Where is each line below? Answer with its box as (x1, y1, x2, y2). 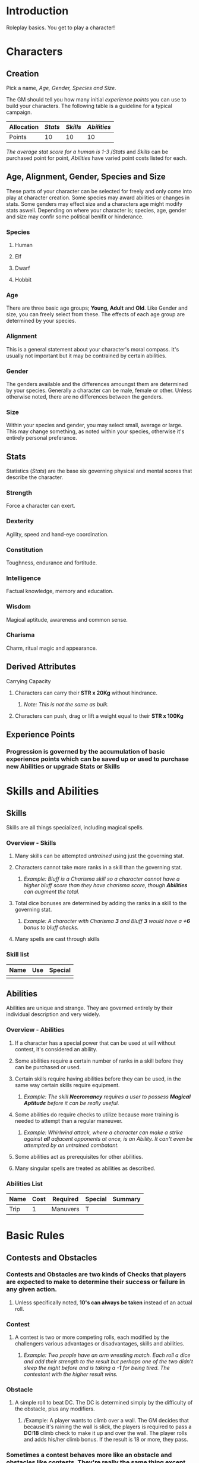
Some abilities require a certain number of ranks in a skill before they (14, 1057, 184, 1064)
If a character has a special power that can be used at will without (14, 1039, 176, 1047)
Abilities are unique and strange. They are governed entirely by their (6, 1004, 173, 1012)
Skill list (6, 950, 30, 959)
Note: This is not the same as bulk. (23, 700, 109, 708)
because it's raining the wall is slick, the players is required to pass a (23, 1423, 192, 1430)
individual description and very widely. (6, 1011, 101, 1018)
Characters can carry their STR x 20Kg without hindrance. (14, 689, 158, 696)
